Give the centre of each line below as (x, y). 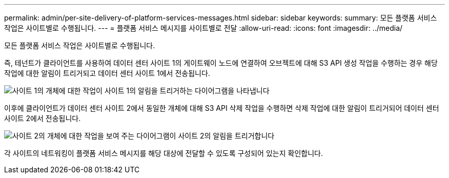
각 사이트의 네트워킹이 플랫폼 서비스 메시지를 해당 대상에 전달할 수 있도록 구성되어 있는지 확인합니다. (164, 153)
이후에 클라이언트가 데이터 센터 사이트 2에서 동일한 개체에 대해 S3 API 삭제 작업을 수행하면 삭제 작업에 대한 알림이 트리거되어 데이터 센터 (222, 108)
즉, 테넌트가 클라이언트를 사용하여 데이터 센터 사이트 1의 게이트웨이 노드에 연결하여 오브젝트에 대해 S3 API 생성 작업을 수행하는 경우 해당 (221, 63)
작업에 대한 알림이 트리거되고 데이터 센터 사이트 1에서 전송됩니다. (107, 73)
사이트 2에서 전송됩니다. (43, 118)
